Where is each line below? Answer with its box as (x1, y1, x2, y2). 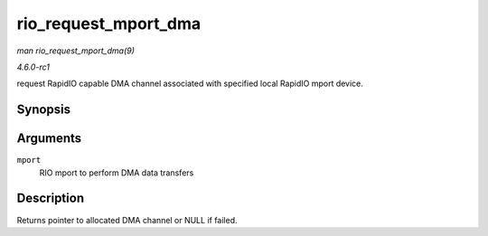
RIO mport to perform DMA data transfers (39, 167, 194, 178)
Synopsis (16, 102, 71, 118)
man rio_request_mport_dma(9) (16, 45, 136, 56)
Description (16, 191, 85, 206)
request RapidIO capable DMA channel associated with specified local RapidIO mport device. (16, 78, 363, 90)
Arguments (16, 131, 82, 146)
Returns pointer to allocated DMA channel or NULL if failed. (16, 214, 239, 225)
